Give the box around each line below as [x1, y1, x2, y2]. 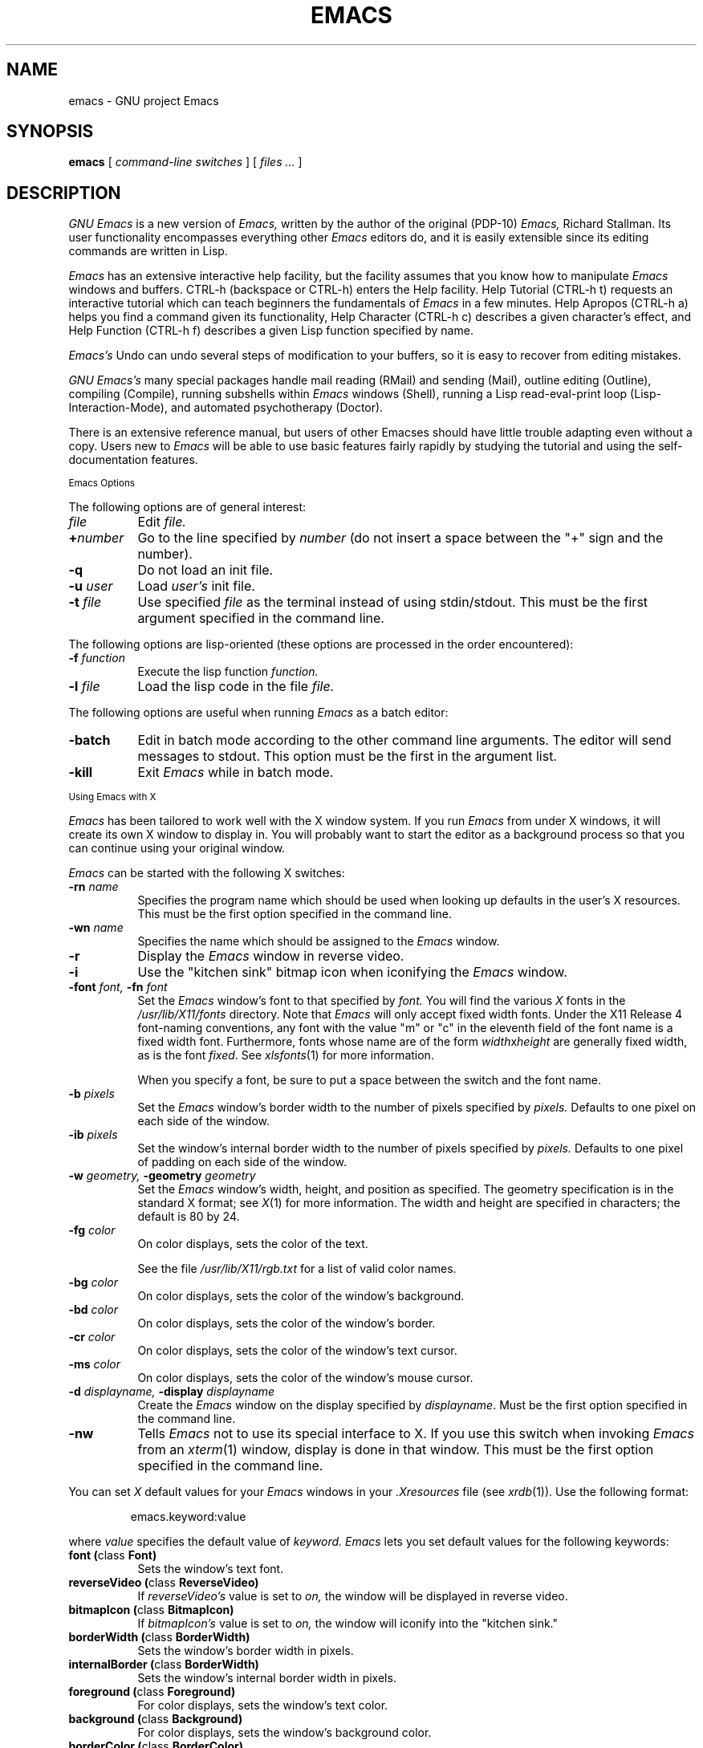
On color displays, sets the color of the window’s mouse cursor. [137, 1371, 473, 1385]
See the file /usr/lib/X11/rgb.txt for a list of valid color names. [137, 1262, 457, 1276]
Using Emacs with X [68, 791, 156, 803]
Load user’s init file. [137, 578, 255, 595]
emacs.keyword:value [130, 1510, 246, 1524]
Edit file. [137, 514, 186, 530]
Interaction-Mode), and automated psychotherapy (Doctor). [68, 400, 384, 415]
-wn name [68, 921, 124, 935]
